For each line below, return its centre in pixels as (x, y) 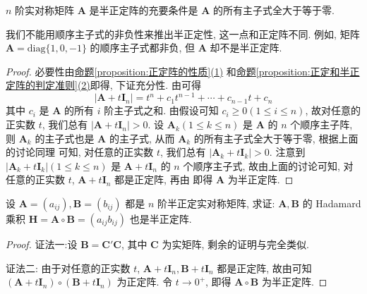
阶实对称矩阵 (45, 10)
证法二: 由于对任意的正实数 (68, 268)
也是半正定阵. (161, 219)
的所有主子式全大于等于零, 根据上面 (276, 138)
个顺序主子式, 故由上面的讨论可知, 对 (268, 165)
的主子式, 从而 (142, 138)
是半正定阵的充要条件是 (144, 10)
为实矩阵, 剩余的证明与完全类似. (235, 244)
